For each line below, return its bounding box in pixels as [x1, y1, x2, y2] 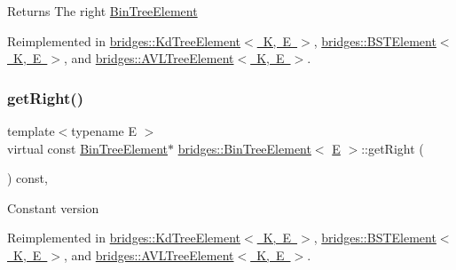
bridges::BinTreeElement [177, 139, 311, 157]
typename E [71, 122, 138, 139]
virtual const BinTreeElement [7, 139, 168, 157]
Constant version [7, 198, 99, 217]
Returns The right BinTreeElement [7, 2, 198, 20]
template [7, 122, 55, 139]
